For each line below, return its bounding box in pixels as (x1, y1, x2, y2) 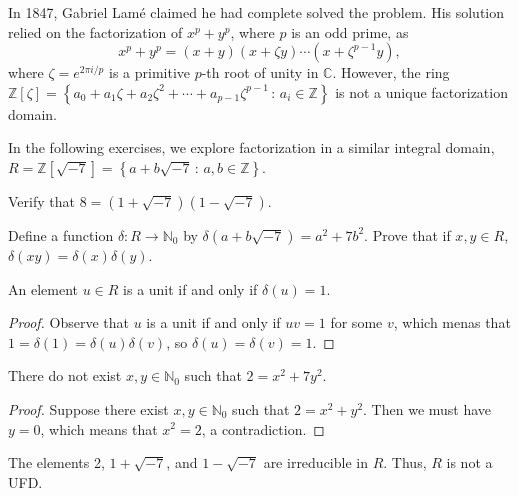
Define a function (8, 224, 114, 245)
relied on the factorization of (8, 21, 183, 42)
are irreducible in (263, 452, 368, 473)
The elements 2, (8, 452, 105, 473)
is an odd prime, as (291, 21, 409, 42)
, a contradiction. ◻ (201, 418, 325, 439)
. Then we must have (363, 398, 492, 419)
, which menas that (393, 312, 511, 333)
